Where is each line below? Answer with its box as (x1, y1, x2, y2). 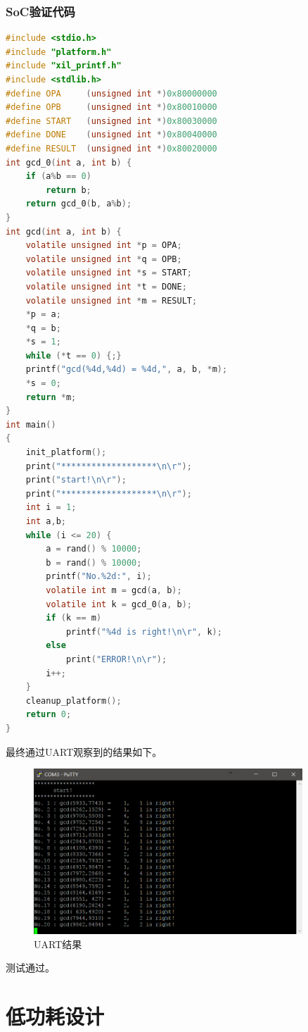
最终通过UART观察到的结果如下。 (6, 744, 162, 759)
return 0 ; (25, 709, 72, 720)
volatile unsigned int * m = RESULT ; (25, 295, 198, 306)
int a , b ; (25, 516, 66, 526)
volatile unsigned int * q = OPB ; (25, 254, 182, 264)
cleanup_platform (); (25, 695, 122, 706)
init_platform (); (25, 447, 107, 458)
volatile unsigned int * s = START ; (25, 268, 192, 278)
